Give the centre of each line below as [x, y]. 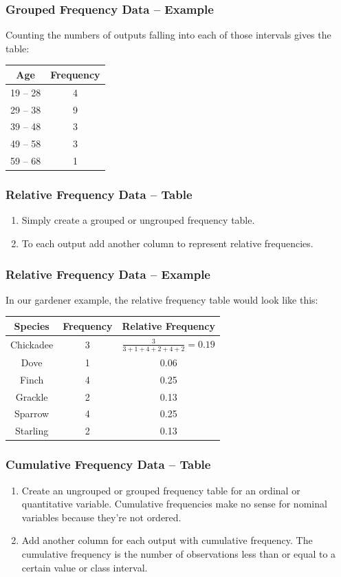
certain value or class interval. [85, 567]
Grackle [32, 396]
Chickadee [32, 344]
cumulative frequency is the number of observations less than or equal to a [179, 553]
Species [32, 325]
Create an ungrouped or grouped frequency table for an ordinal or [161, 490]
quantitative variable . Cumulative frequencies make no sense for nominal [174, 504]
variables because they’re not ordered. [101, 517]
